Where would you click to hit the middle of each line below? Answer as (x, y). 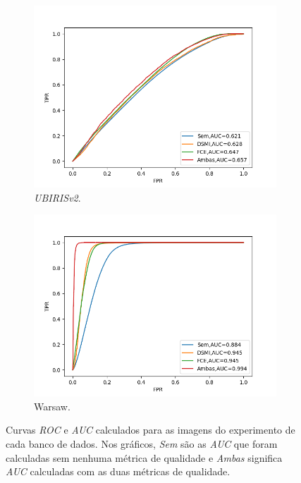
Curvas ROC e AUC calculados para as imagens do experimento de (150, 430)
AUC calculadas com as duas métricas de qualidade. (118, 471)
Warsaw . (52, 406)
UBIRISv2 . (57, 197)
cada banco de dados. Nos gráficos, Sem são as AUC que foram (142, 443)
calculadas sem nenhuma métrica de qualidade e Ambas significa (144, 457)
